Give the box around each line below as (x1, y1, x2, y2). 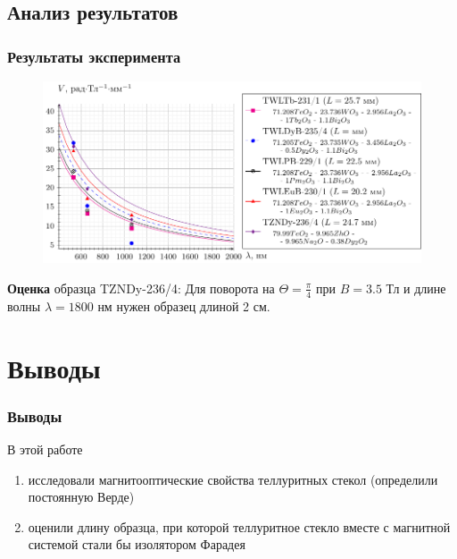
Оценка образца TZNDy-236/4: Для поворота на (7, 278, 275, 297)
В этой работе (7, 439, 83, 458)
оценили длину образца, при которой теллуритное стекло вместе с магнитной (28, 517, 451, 536)
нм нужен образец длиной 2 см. (97, 296, 270, 315)
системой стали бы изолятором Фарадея (28, 535, 245, 554)
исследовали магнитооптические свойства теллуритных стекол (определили (28, 470, 438, 488)
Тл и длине (386, 278, 446, 297)
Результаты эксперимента (7, 45, 181, 67)
